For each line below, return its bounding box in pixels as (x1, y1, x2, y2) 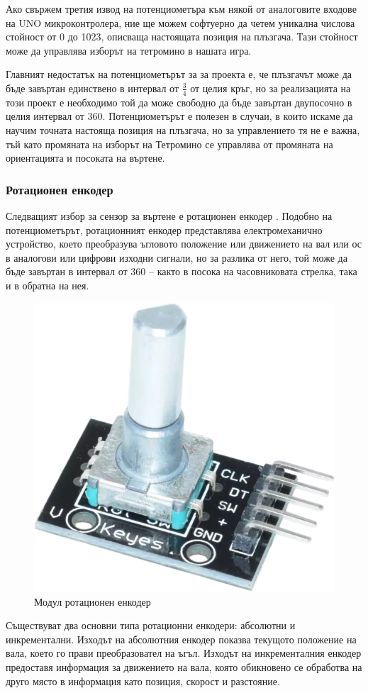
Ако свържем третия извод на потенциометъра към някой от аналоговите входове (6, 1, 357, 16)
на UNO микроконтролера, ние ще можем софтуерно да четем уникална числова (6, 15, 355, 30)
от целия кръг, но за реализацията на (190, 80, 351, 95)
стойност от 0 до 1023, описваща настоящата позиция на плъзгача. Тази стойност (6, 29, 358, 44)
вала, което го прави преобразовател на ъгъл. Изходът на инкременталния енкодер (6, 645, 362, 660)
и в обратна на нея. (6, 277, 89, 292)
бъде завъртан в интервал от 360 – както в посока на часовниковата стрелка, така (6, 264, 357, 279)
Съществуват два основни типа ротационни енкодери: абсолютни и (6, 618, 296, 633)
